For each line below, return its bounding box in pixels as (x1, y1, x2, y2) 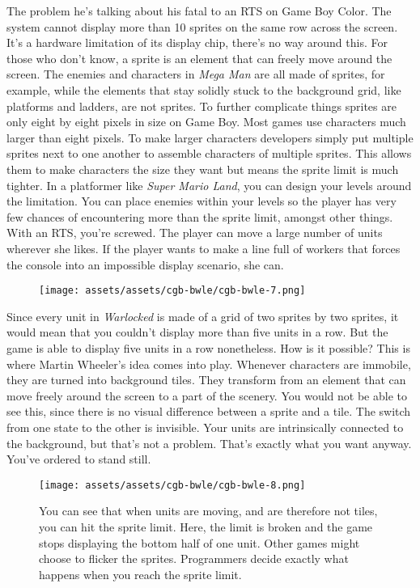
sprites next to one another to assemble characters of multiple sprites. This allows (6, 145, 412, 162)
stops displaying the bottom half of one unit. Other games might (39, 534, 360, 551)
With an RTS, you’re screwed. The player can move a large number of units (6, 224, 383, 241)
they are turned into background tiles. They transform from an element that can (6, 371, 406, 388)
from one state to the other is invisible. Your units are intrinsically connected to (6, 418, 404, 435)
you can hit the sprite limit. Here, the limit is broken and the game (39, 518, 373, 535)
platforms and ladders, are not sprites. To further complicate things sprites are (6, 97, 397, 114)
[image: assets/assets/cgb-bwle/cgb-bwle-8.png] (39, 479, 306, 491)
